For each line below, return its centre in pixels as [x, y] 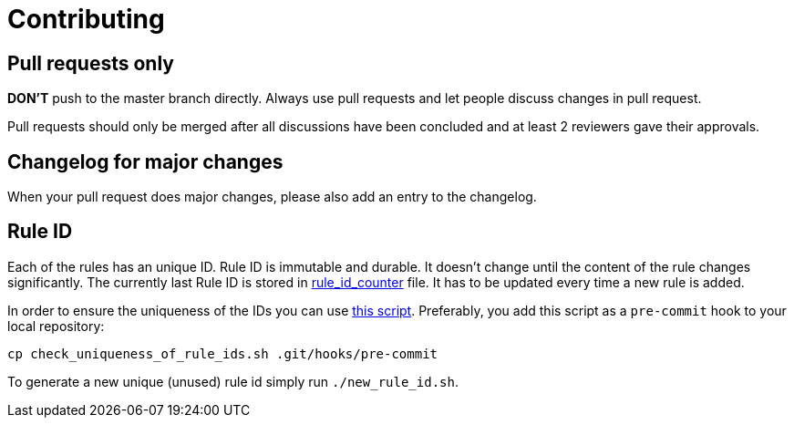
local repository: [56, 326]
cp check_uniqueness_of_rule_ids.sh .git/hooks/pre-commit [223, 353]
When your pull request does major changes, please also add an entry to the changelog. [272, 197]
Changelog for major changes [145, 161]
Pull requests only [91, 63]
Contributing [86, 19]
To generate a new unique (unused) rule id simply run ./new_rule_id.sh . [233, 381]
